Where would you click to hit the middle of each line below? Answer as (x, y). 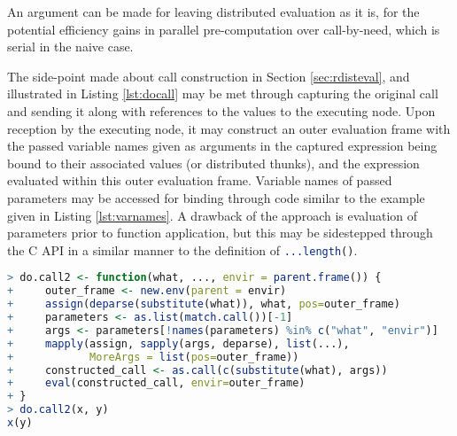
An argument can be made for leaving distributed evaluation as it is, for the (213, 12)
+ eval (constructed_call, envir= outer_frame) (156, 383)
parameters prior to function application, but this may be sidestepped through (220, 233)
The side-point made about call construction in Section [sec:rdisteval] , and (209, 76)
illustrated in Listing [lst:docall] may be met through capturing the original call (223, 93)
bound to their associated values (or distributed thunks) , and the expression (213, 163)
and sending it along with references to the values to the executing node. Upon (221, 110)
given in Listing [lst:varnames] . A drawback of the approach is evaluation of (213, 215)
